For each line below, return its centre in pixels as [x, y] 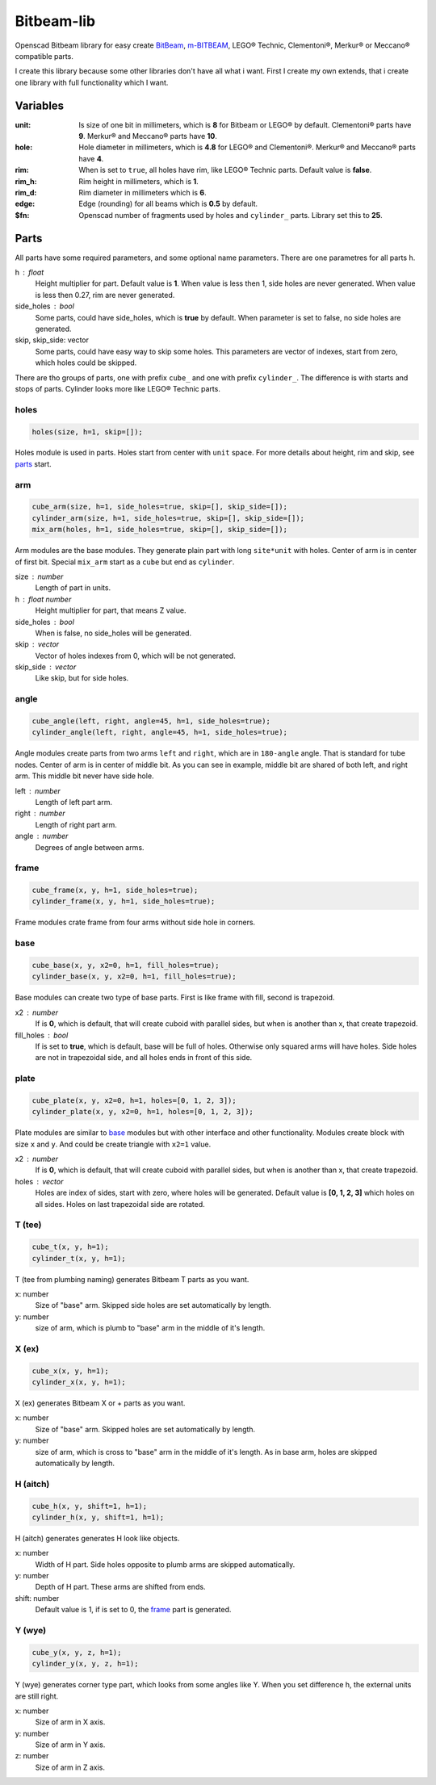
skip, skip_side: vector [52, 340]
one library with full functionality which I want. [92, 82]
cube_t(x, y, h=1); [70, 1247]
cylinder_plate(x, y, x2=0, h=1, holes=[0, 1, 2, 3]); [143, 1112]
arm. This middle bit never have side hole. [84, 776]
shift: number [37, 1598]
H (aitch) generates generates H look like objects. [97, 1538]
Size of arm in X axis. [70, 1722]
